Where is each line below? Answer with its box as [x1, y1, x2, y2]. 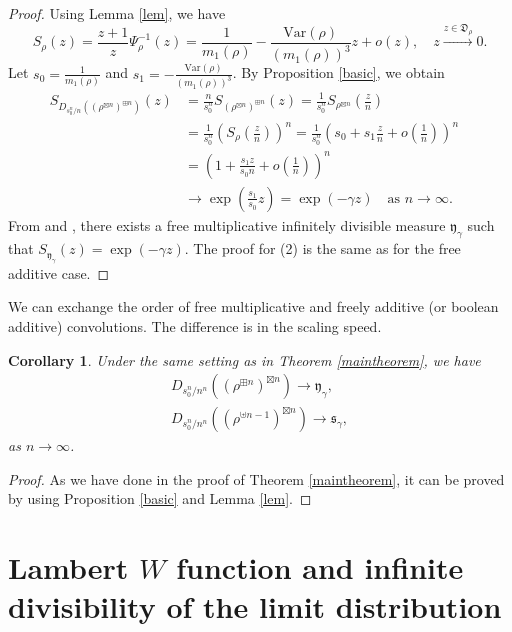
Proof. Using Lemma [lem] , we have [8, 3, 226, 23]
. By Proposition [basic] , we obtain [232, 62, 445, 83]
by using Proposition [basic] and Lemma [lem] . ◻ [8, 488, 312, 509]
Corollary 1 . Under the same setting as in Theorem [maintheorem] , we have [8, 349, 481, 370]
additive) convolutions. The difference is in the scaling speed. [8, 316, 382, 336]
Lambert [8, 547, 129, 588]
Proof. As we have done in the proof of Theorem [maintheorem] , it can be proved [8, 468, 505, 489]
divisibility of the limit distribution [8, 586, 502, 627]
